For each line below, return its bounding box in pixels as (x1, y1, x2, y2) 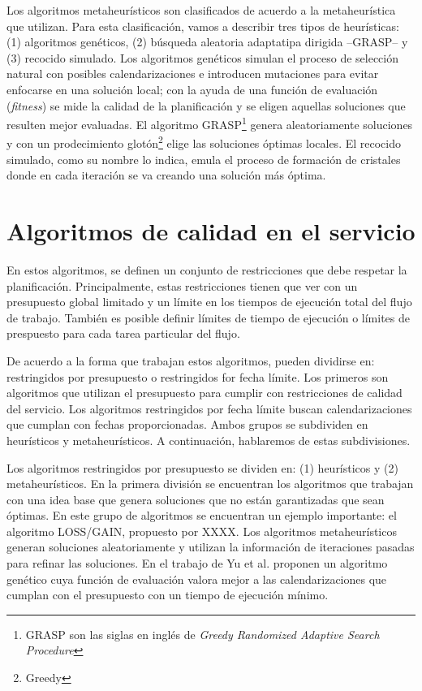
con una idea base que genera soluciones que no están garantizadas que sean (6, 490, 385, 507)
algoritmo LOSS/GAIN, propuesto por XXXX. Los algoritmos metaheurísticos (6, 522, 397, 539)
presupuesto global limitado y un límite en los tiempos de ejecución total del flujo (6, 293, 412, 310)
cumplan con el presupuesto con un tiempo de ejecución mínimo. (6, 586, 329, 603)
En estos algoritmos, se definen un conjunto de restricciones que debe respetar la (6, 261, 407, 278)
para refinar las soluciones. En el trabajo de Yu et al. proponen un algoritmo (6, 555, 388, 572)
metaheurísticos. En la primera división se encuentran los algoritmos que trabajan (6, 475, 414, 492)
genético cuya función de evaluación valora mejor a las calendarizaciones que (6, 570, 387, 587)
